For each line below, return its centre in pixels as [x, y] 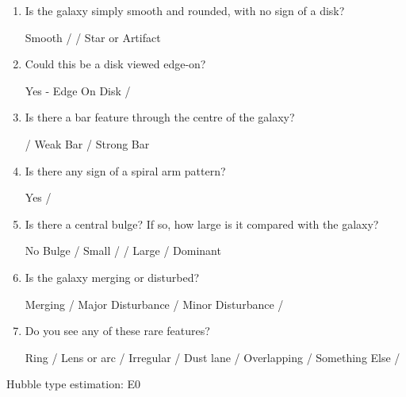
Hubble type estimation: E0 [74, 384]
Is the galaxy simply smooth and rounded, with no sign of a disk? [185, 10]
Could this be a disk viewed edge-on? [115, 64]
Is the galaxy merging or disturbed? [112, 277]
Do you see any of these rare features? [117, 331]
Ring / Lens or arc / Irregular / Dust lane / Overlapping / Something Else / [213, 357]
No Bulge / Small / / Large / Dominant [123, 251]
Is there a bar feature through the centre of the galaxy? [160, 117]
